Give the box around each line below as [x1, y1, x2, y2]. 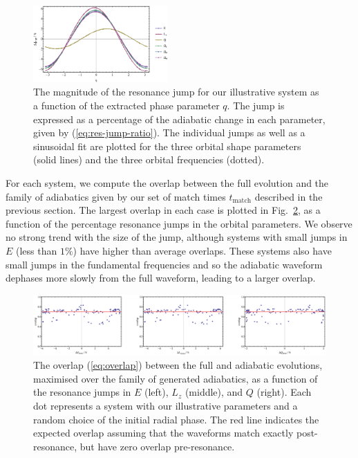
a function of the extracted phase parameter [33, 98, 220, 113]
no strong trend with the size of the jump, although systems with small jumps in [6, 230, 348, 244]
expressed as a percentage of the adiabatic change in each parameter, [33, 111, 326, 126]
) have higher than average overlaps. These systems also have [73, 243, 332, 257]
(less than [16, 243, 57, 257]
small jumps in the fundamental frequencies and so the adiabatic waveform [6, 257, 323, 271]
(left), [144, 385, 169, 399]
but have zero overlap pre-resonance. [79, 439, 235, 453]
